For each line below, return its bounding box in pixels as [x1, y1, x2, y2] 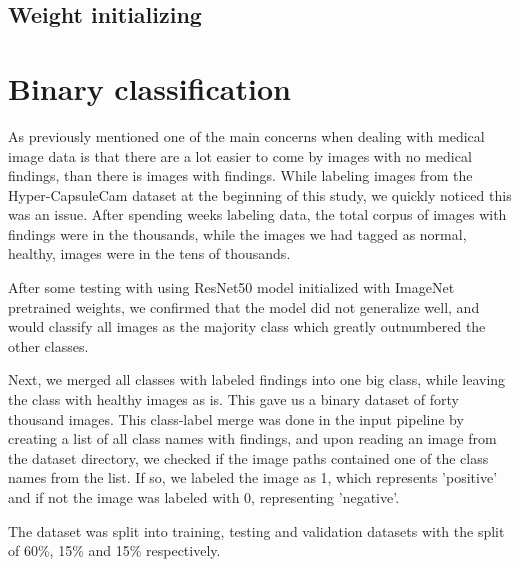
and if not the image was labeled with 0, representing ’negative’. [8, 487, 400, 507]
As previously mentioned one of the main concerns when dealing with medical [8, 125, 485, 146]
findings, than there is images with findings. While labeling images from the [8, 165, 473, 186]
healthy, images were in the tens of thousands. [8, 243, 291, 264]
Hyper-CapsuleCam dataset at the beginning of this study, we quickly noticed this [8, 184, 512, 205]
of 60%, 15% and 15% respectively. [8, 540, 221, 561]
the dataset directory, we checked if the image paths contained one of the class [8, 447, 489, 468]
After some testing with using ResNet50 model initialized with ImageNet [8, 277, 455, 298]
